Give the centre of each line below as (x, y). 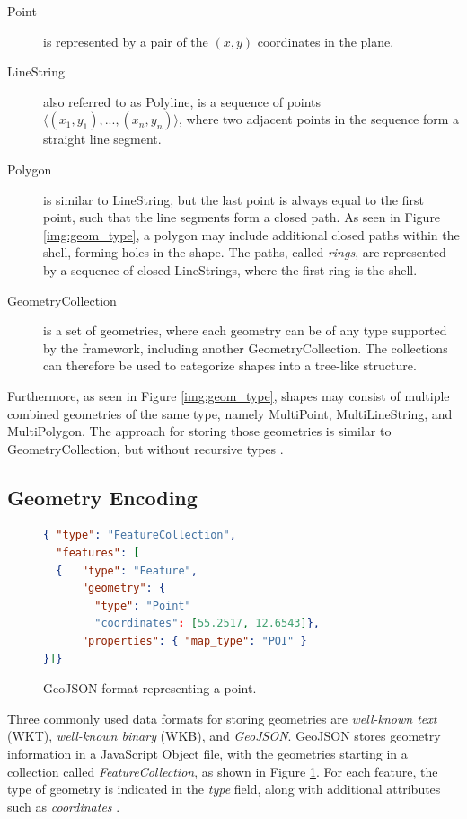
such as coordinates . (64, 806)
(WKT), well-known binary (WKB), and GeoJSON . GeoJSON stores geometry (224, 736)
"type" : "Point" (143, 605)
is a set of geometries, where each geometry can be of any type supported (245, 330)
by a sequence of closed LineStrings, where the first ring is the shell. (230, 269)
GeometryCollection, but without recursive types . (145, 448)
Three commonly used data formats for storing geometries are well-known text (222, 718)
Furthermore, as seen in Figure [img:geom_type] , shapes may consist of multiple (229, 395)
